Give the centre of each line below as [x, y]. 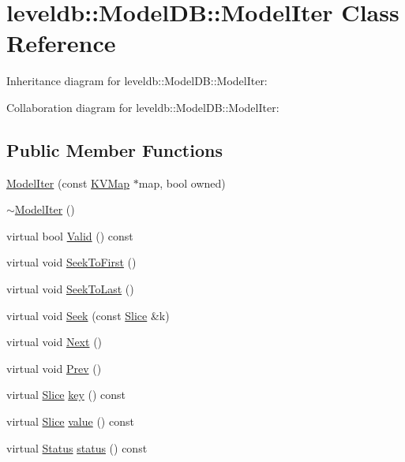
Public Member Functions [114, 149]
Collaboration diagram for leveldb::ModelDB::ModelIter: [143, 107]
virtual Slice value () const [70, 421]
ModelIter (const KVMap [68, 183]
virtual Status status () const [77, 447]
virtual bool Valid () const [70, 235]
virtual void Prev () [54, 368]
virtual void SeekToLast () [70, 289]
